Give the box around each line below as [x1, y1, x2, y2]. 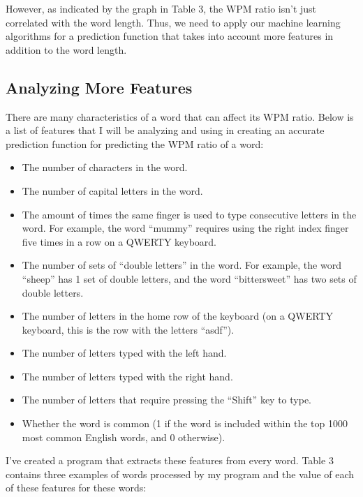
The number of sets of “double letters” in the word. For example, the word [22, 258, 341, 272]
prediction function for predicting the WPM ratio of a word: [6, 136, 264, 151]
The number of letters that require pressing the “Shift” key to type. [22, 392, 311, 407]
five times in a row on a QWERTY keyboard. [22, 234, 217, 248]
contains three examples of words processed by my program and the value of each [6, 466, 355, 481]
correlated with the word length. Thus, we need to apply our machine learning [6, 15, 341, 29]
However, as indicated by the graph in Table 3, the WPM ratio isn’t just [6, 1, 317, 15]
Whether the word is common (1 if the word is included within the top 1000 [22, 416, 348, 431]
